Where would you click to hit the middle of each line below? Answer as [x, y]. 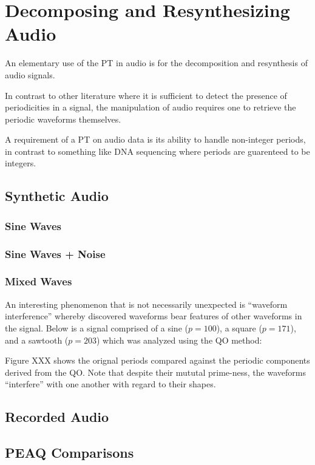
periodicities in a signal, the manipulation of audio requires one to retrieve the [151, 107]
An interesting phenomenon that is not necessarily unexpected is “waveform [146, 304]
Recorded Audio [57, 417]
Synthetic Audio [57, 196]
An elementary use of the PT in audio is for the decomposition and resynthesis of [156, 63]
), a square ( [239, 328]
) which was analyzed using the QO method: [179, 340]
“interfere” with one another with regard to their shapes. [110, 384]
